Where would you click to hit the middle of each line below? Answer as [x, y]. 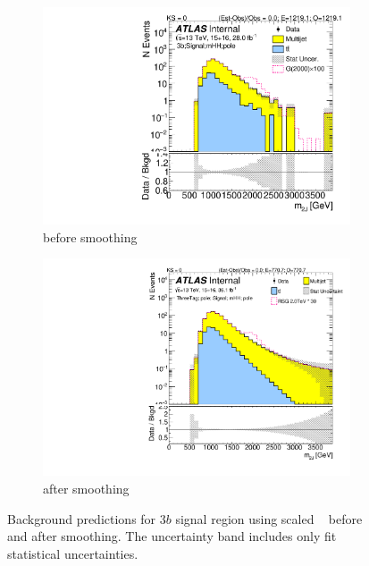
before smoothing [90, 237]
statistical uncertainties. [73, 553]
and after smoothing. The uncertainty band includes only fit [172, 536]
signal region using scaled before [269, 518]
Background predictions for [82, 518]
